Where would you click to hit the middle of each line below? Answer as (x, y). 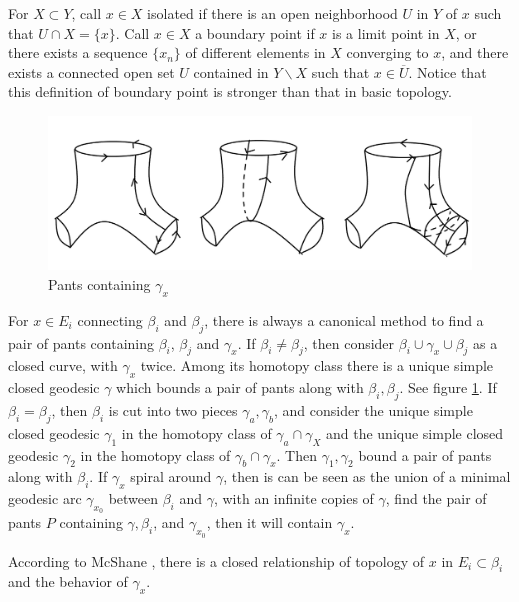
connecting (110, 319)
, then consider (349, 342)
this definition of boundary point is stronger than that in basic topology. (230, 91)
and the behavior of (68, 581)
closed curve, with (63, 365)
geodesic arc (45, 498)
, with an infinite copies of (293, 498)
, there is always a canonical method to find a (344, 319)
